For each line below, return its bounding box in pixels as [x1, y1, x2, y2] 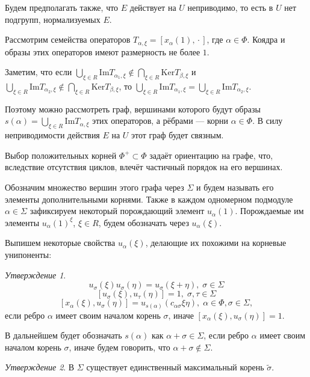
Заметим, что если [5, 66, 72, 78]
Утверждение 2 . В [5, 361, 75, 373]
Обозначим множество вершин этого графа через [5, 181, 184, 193]
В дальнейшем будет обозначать [5, 329, 122, 342]
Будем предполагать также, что [5, 1, 119, 13]
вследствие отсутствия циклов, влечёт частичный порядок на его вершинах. [5, 161, 283, 173]
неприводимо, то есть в [187, 1, 273, 13]
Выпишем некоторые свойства [5, 236, 116, 249]
